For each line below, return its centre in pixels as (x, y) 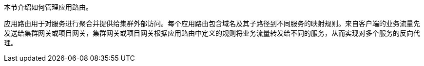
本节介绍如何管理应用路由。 (48, 7)
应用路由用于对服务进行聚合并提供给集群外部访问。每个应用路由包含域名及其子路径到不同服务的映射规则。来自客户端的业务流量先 (212, 23)
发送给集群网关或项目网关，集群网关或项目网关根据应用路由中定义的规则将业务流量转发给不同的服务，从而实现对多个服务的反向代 (212, 33)
